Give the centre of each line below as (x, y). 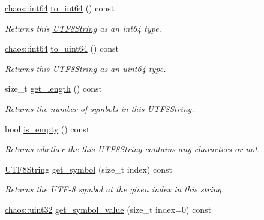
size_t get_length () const (53, 88)
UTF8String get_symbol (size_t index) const (88, 169)
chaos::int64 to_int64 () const (60, 8)
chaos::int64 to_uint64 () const (62, 48)
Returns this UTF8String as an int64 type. (83, 28)
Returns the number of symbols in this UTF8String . (100, 108)
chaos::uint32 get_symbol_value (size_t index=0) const (108, 209)
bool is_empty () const (47, 129)
